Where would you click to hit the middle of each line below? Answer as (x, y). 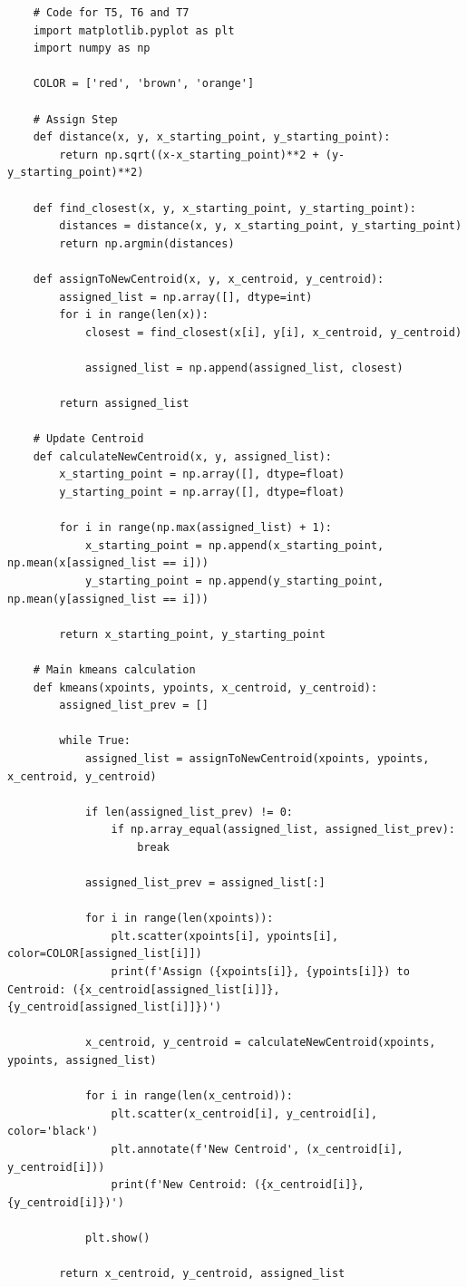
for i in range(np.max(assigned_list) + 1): (195, 528)
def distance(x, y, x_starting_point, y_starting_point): (212, 137)
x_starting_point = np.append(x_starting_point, (234, 545)
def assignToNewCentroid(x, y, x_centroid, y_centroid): (209, 279)
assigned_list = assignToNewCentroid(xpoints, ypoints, (257, 758)
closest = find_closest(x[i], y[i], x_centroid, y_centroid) (273, 332)
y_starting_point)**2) (76, 173)
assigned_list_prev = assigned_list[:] (205, 883)
